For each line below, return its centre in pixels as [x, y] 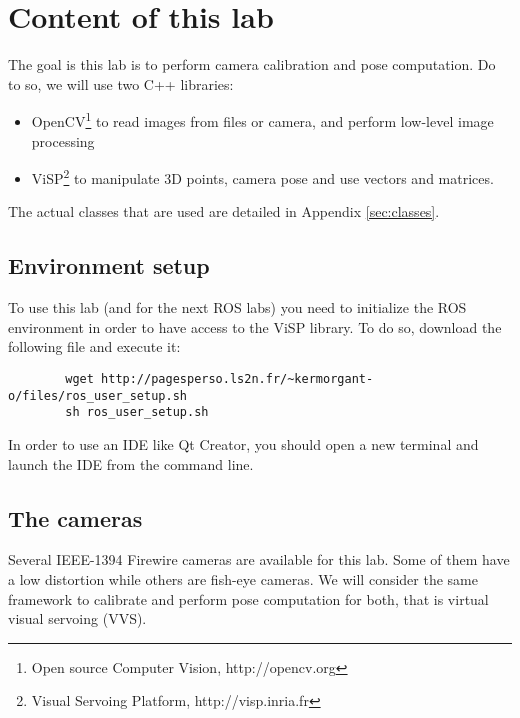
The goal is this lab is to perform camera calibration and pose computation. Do [252, 64]
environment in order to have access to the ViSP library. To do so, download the [255, 326]
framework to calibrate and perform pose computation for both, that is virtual [248, 598]
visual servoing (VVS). [77, 618]
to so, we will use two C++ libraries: [121, 83]
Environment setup [109, 265]
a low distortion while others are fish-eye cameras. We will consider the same [243, 578]
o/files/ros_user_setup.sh [97, 395]
